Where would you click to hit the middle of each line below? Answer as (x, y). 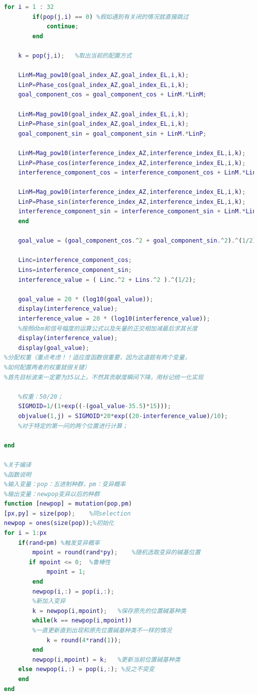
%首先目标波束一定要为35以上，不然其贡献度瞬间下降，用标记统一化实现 (104, 377)
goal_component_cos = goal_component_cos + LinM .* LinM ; (112, 95)
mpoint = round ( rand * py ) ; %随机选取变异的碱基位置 (116, 553)
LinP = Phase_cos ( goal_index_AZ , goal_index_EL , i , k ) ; (103, 85)
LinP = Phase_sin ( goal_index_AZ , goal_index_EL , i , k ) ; (103, 124)
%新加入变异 (49, 601)
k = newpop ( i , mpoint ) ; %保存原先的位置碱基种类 (109, 611)
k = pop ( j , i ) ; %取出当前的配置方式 (75, 55)
